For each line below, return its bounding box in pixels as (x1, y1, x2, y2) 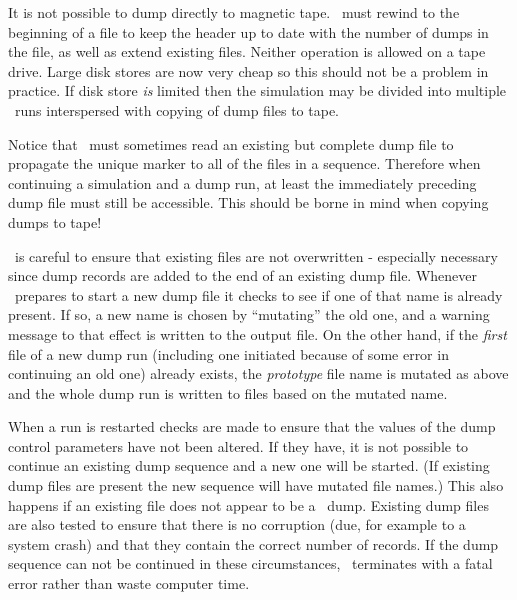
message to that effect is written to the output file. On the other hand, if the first (8, 323, 507, 344)
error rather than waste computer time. (8, 573, 250, 594)
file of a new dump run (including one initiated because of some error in (8, 343, 449, 364)
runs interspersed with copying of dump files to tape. (14, 99, 340, 120)
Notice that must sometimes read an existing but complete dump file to (8, 133, 454, 154)
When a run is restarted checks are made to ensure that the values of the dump (8, 416, 496, 437)
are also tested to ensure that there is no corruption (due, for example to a (8, 514, 466, 535)
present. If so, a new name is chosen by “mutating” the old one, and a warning (8, 304, 490, 325)
